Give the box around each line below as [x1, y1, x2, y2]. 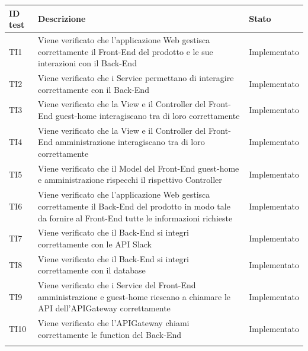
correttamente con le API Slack [38, 237, 152, 250]
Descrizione [38, 12, 86, 25]
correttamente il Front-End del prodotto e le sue [38, 45, 213, 57]
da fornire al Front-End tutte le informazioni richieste [38, 211, 233, 224]
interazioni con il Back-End [38, 57, 137, 69]
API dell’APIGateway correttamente [38, 302, 171, 314]
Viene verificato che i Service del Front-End [38, 279, 196, 291]
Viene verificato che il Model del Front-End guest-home [38, 162, 239, 174]
